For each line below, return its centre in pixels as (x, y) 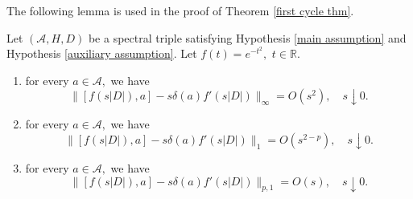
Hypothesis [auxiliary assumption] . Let (102, 53)
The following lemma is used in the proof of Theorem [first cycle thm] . (180, 10)
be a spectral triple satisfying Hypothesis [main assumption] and (247, 37)
